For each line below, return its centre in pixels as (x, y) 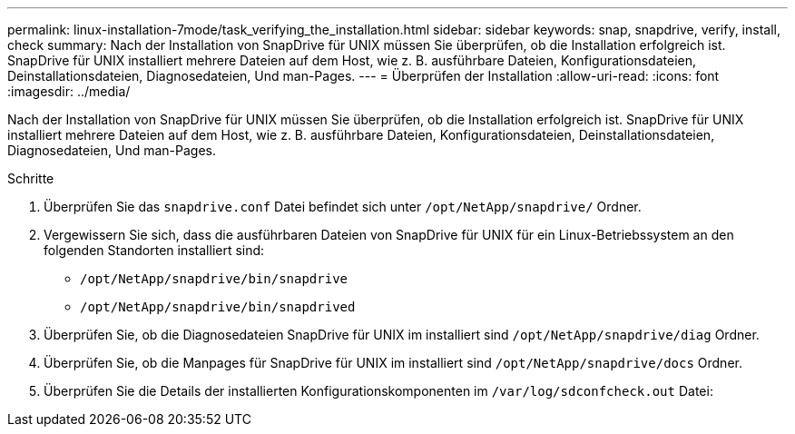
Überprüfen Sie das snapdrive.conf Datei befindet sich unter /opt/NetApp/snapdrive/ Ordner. (343, 207)
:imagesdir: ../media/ (69, 91)
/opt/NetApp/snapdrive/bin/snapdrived (218, 307)
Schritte (31, 178)
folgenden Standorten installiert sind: (154, 250)
